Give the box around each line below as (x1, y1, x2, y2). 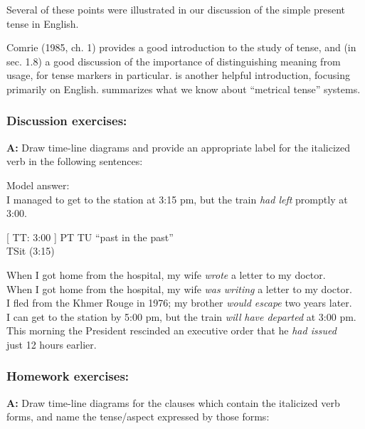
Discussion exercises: (6, 112, 127, 129)
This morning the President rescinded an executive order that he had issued (6, 323, 337, 338)
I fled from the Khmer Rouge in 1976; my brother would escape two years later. (6, 295, 352, 310)
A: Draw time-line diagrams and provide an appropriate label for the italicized (6, 139, 351, 154)
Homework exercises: (6, 367, 129, 385)
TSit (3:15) (6, 243, 55, 258)
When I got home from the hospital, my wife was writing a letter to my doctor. (6, 281, 352, 296)
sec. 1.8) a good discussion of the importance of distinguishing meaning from (6, 53, 341, 68)
